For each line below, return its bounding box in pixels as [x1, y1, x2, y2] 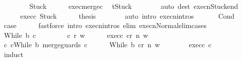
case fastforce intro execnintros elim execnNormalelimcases [3, 20, 207, 30]
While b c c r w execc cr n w [3, 30, 149, 40]
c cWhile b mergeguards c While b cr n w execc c [3, 39, 212, 50]
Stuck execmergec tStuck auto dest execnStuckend [29, 1, 239, 11]
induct [3, 49, 23, 59]
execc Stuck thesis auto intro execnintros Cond [20, 10, 235, 21]
